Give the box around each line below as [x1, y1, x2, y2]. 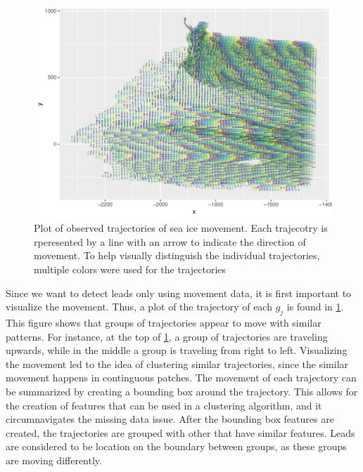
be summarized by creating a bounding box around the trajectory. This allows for [6, 384, 358, 398]
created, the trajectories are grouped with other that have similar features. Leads [6, 425, 355, 440]
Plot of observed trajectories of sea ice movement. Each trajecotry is [34, 221, 328, 235]
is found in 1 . [286, 299, 344, 314]
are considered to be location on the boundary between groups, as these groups [6, 439, 347, 454]
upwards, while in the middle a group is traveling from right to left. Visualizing [6, 343, 348, 358]
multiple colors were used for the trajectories [34, 262, 227, 277]
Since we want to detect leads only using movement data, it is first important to [6, 285, 352, 300]
